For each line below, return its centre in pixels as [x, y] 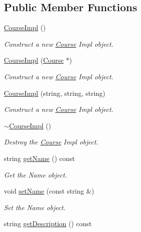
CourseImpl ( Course [34, 60]
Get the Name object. [35, 174]
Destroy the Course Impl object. [51, 142]
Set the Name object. [35, 207]
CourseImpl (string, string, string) [55, 93]
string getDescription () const [48, 223]
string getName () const [40, 158]
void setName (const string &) [49, 191]
